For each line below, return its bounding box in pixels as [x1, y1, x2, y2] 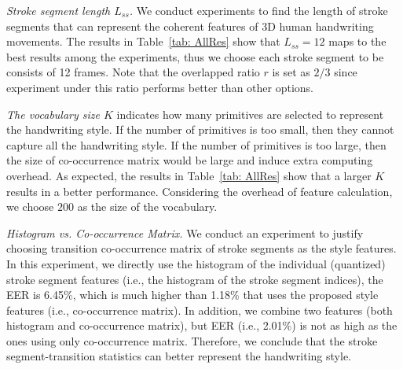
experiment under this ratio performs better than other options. [6, 79, 313, 95]
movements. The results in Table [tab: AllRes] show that [6, 33, 280, 50]
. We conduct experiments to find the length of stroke [129, 2, 388, 18]
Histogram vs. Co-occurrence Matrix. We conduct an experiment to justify [6, 224, 364, 241]
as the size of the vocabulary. [77, 198, 218, 215]
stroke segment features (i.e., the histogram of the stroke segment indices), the [6, 271, 383, 287]
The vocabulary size [6, 105, 100, 122]
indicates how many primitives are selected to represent [116, 105, 384, 122]
